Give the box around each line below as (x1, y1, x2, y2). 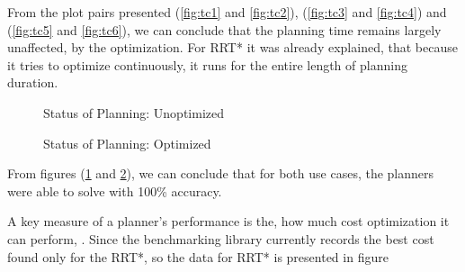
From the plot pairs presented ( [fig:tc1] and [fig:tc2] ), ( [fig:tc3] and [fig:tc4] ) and (7, 3, 447, 21)
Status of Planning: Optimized (43, 133, 211, 152)
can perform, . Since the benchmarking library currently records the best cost (7, 229, 434, 248)
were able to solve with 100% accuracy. (7, 181, 222, 200)
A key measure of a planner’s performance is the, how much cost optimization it (7, 212, 450, 231)
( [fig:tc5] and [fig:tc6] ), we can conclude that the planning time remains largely (7, 20, 442, 39)
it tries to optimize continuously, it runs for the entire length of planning (7, 55, 407, 74)
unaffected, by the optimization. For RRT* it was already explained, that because (7, 38, 458, 57)
